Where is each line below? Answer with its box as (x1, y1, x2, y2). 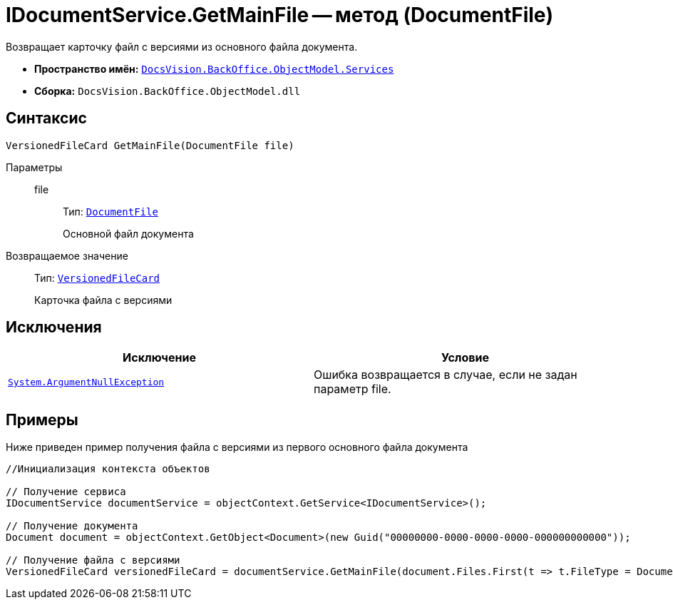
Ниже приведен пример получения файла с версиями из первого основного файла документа (6, 441, 468, 454)
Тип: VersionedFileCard (34, 271, 160, 284)
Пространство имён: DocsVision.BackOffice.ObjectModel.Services (34, 62, 394, 75)
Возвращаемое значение (6, 249, 128, 262)
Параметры (6, 161, 63, 173)
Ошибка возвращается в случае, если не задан (314, 367, 577, 382)
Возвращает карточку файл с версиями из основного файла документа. (6, 40, 358, 53)
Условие (441, 350, 489, 365)
